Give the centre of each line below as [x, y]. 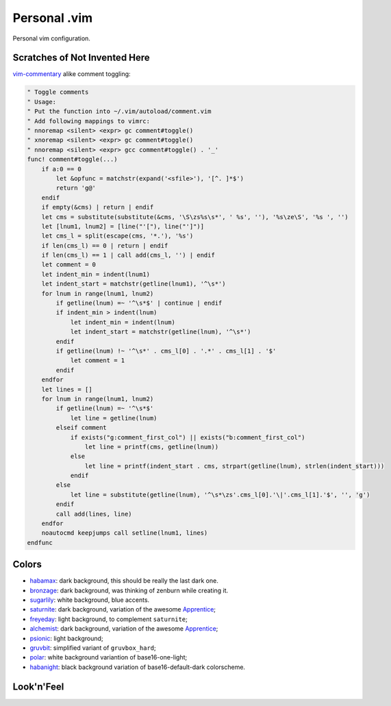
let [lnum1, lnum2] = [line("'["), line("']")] [123, 226]
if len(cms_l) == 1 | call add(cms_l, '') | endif [128, 255]
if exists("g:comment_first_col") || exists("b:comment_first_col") [188, 437]
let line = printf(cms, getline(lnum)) [152, 446]
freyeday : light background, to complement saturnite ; [109, 619]
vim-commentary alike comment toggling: [72, 74]
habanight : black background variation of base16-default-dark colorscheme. [138, 667]
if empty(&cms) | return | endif [98, 207]
